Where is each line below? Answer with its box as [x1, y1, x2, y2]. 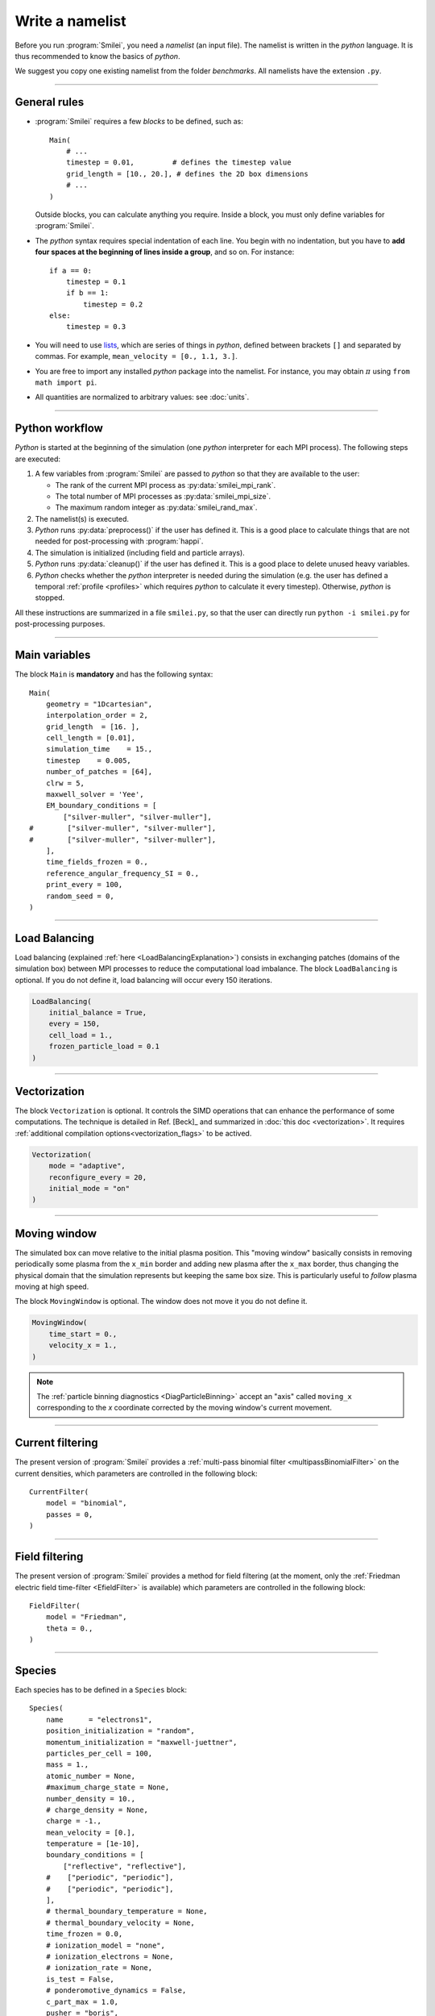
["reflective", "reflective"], [63, 1861, 187, 1871]
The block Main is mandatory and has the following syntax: [14, 669, 213, 679]
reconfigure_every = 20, [48, 1173, 147, 1181]
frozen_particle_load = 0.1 [48, 1042, 160, 1052]
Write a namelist [14, 12, 126, 30]
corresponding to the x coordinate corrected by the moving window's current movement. [36, 1403, 332, 1413]
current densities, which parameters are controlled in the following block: [14, 1468, 258, 1478]
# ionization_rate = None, [45, 1964, 153, 1972]
